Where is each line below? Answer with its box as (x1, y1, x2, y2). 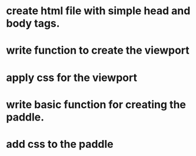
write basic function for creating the (6, 97, 187, 111)
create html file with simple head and (6, 4, 191, 18)
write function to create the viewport (6, 44, 190, 57)
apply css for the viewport (6, 71, 137, 84)
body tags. (6, 17, 60, 30)
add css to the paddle (6, 137, 114, 151)
